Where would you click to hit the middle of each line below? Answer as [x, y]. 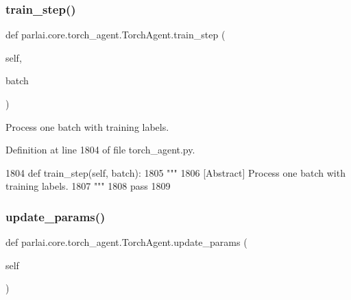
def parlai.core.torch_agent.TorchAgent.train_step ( [116, 35]
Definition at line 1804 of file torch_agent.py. [100, 150]
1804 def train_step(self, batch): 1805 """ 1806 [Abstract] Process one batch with [175, 172]
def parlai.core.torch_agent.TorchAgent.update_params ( [126, 242]
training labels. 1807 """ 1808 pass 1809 [88, 186]
